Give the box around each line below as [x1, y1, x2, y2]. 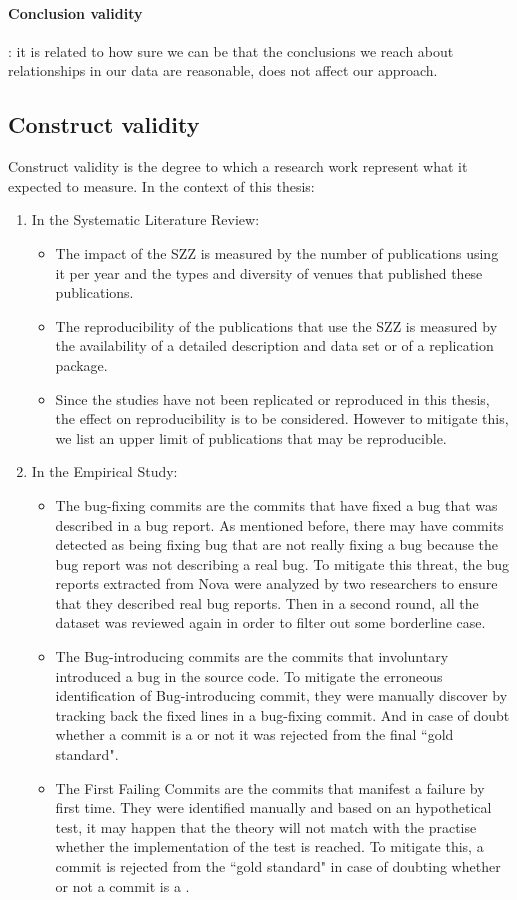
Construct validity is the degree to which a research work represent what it [8, 156, 468, 177]
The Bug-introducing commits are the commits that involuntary [55, 646, 449, 667]
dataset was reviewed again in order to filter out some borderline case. [55, 612, 486, 633]
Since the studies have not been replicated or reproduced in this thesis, [55, 388, 490, 409]
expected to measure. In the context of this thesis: [8, 175, 315, 196]
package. [55, 354, 108, 375]
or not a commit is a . [55, 875, 190, 896]
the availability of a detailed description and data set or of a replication [55, 335, 494, 356]
